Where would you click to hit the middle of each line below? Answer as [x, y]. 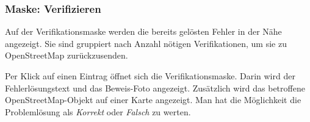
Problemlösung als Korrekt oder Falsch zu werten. [98, 111]
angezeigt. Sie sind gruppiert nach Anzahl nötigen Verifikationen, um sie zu [146, 43]
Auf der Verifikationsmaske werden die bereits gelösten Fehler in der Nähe [143, 31]
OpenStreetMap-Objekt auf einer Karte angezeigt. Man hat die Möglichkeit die [153, 100]
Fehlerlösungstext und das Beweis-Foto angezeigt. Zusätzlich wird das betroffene [155, 88]
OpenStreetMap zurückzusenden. [67, 55]
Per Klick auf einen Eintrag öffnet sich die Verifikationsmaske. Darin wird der [150, 76]
